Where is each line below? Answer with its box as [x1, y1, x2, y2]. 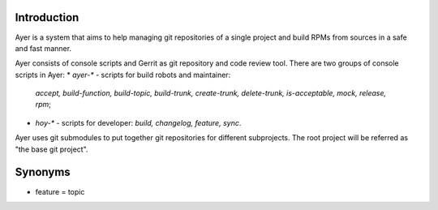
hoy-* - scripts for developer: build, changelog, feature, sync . [35, 118, 242, 127]
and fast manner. [15, 43, 72, 53]
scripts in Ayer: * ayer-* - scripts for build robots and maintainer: [15, 70, 231, 79]
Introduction [15, 11, 79, 24]
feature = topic [35, 186, 85, 196]
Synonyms [15, 165, 71, 179]
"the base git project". [15, 144, 88, 154]
